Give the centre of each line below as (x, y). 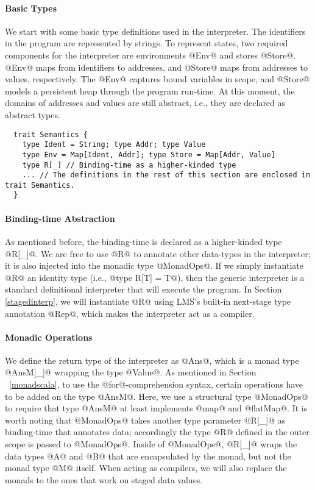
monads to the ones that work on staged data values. (104, 479)
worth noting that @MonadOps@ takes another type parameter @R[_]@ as (145, 420)
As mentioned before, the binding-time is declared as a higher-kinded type (143, 241)
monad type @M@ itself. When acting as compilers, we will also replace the (146, 468)
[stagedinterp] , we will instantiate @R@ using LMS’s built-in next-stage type (148, 301)
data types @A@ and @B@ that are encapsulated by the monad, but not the (148, 456)
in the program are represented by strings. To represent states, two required (147, 43)
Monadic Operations (49, 337)
